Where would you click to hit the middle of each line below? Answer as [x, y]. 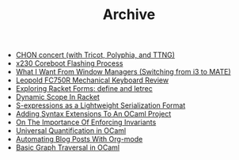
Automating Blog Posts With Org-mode [79, 139]
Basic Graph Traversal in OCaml [68, 147]
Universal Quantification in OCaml [71, 131]
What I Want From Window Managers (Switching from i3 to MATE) [123, 72]
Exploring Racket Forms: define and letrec [84, 89]
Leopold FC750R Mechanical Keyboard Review [92, 80]
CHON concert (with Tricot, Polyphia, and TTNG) [95, 55]
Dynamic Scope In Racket [58, 97]
